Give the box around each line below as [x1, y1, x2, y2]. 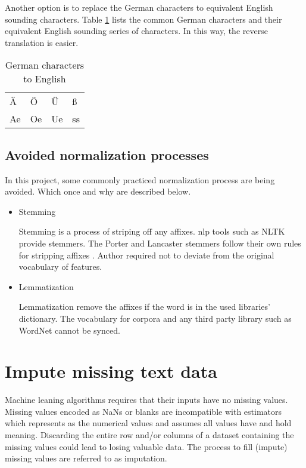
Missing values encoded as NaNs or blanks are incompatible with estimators [5, 405, 282, 417]
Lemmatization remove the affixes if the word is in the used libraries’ [18, 300, 270, 313]
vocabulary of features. [18, 260, 102, 273]
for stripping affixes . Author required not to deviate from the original [18, 248, 274, 261]
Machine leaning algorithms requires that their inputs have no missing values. [5, 393, 288, 406]
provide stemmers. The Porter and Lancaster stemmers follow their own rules [18, 236, 301, 249]
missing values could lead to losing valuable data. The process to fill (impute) [5, 440, 288, 452]
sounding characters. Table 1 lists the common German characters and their [5, 13, 282, 25]
